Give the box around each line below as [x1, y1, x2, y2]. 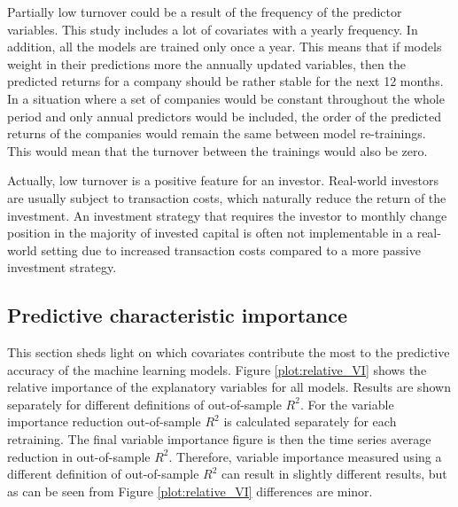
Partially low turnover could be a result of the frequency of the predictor [7, 3, 402, 20]
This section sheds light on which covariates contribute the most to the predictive [7, 343, 450, 362]
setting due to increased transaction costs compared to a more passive [41, 240, 421, 259]
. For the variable [299, 394, 394, 413]
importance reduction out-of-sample [7, 412, 201, 431]
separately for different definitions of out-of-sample [7, 394, 282, 413]
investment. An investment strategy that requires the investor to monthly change [7, 206, 447, 224]
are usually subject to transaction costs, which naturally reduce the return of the [7, 188, 446, 207]
